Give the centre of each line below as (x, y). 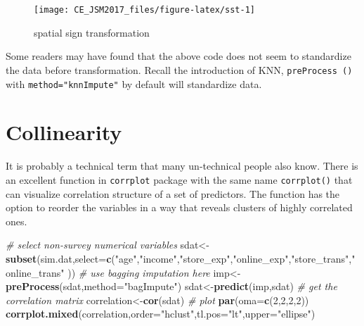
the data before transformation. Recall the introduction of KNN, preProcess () (179, 69)
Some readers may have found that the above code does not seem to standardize (178, 56)
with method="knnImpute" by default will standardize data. (134, 83)
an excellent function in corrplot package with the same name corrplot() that (179, 179)
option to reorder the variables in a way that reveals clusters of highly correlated (179, 207)
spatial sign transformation (92, 32)
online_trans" (35, 272)
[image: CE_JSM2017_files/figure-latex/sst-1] (144, 10)
